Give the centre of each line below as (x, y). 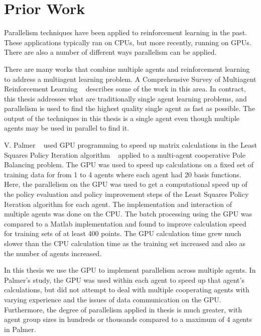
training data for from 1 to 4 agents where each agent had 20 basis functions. (123, 174)
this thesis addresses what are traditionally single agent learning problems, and (125, 98)
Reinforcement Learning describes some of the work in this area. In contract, (125, 89)
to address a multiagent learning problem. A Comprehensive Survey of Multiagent (130, 79)
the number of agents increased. (53, 253)
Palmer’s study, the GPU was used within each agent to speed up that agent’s (124, 279)
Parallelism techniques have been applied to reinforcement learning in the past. (125, 32)
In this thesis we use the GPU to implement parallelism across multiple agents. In (130, 270)
